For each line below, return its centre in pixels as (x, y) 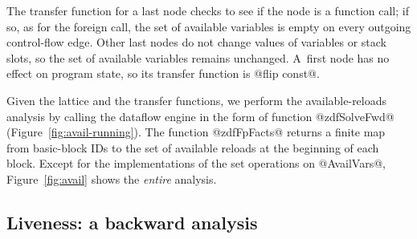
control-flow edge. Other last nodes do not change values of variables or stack (197, 42)
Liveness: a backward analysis (132, 222)
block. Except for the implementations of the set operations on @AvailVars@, (196, 163)
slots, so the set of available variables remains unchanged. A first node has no (198, 57)
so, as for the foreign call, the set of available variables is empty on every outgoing (209, 26)
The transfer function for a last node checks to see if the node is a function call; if (208, 10)
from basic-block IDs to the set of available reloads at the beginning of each (193, 147)
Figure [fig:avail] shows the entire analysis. (112, 178)
